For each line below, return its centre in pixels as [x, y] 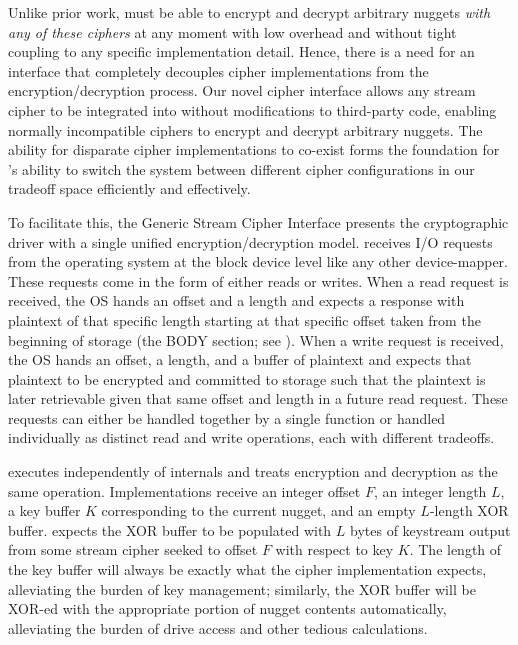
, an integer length [430, 490]
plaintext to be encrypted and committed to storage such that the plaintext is [247, 378]
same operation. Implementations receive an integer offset [184, 490]
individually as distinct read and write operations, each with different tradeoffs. [251, 437]
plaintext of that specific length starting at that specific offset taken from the [244, 319]
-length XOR [469, 510]
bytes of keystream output [430, 529]
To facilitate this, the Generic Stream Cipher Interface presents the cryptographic [258, 221]
